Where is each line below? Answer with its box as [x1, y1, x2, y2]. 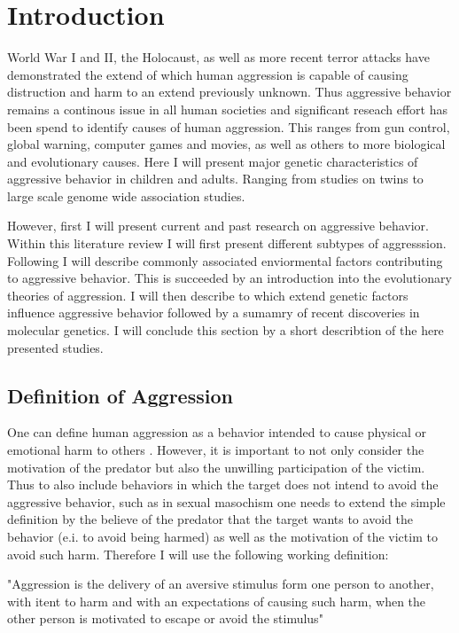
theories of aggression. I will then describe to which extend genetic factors [7, 285, 408, 304]
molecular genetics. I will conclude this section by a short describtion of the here [7, 321, 444, 340]
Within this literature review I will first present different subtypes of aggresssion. [7, 234, 447, 253]
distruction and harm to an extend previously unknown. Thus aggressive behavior [7, 82, 452, 101]
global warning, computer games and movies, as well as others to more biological [7, 135, 446, 153]
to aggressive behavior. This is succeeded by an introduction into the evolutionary [7, 269, 452, 287]
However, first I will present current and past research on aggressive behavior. [7, 216, 429, 235]
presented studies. [7, 338, 104, 356]
